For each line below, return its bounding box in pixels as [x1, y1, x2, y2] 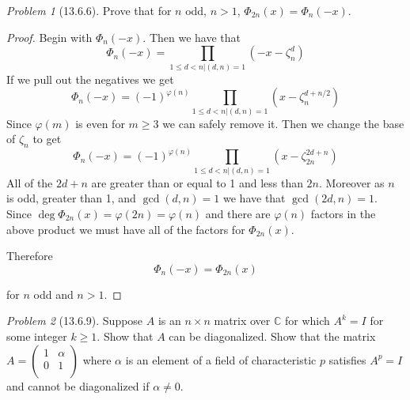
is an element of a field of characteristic [125, 351, 317, 368]
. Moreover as [319, 174, 385, 191]
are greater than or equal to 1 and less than [91, 174, 303, 191]
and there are [205, 205, 271, 221]
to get [32, 130, 62, 147]
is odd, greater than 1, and [6, 190, 136, 206]
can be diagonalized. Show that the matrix [169, 327, 376, 344]
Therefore [6, 247, 53, 264]
